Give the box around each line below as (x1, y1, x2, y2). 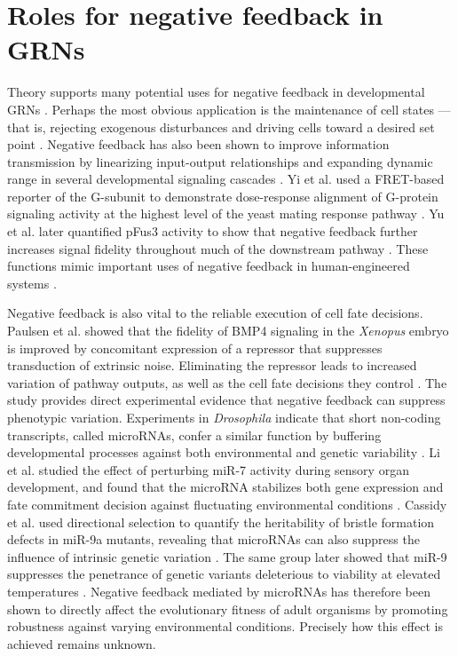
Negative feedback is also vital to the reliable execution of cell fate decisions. (7, 304, 423, 322)
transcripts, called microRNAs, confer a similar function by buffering (7, 425, 382, 444)
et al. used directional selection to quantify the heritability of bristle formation (7, 512, 435, 531)
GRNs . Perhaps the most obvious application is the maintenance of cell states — (7, 99, 451, 118)
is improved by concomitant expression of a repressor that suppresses (7, 338, 383, 357)
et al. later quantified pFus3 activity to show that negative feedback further (7, 222, 418, 241)
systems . (7, 273, 57, 292)
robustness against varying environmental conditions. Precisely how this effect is (7, 617, 443, 636)
